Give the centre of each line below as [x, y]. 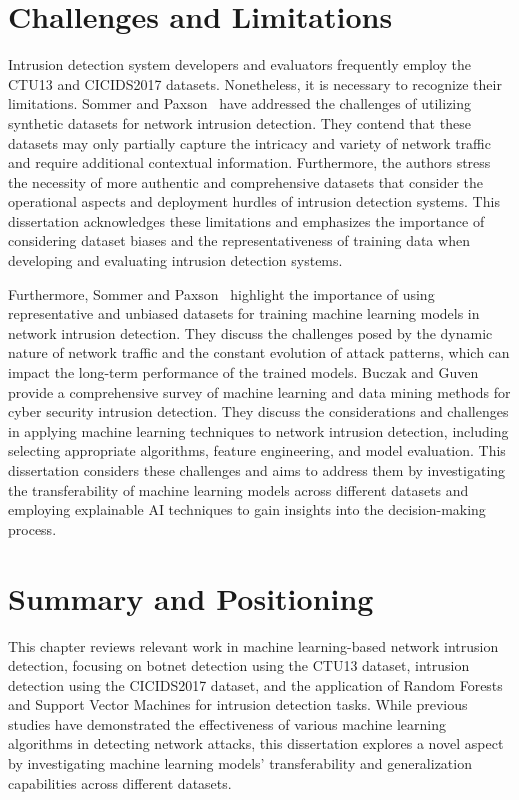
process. [32, 528]
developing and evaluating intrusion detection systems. [175, 260]
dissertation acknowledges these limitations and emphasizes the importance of [246, 220]
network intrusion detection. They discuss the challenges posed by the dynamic [250, 332]
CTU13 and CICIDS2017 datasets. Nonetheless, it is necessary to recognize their [255, 83]
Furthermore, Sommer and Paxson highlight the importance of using [221, 293]
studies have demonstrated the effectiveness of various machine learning [227, 723]
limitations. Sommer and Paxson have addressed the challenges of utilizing [240, 103]
